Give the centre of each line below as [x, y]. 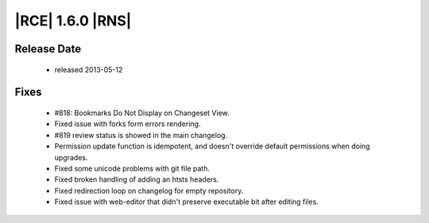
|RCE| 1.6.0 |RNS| [73, 21]
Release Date [48, 49]
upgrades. [71, 157]
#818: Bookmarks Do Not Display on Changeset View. [142, 113]
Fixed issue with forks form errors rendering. [128, 124]
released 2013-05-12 [89, 69]
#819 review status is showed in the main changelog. [141, 135]
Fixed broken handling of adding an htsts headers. [137, 179]
